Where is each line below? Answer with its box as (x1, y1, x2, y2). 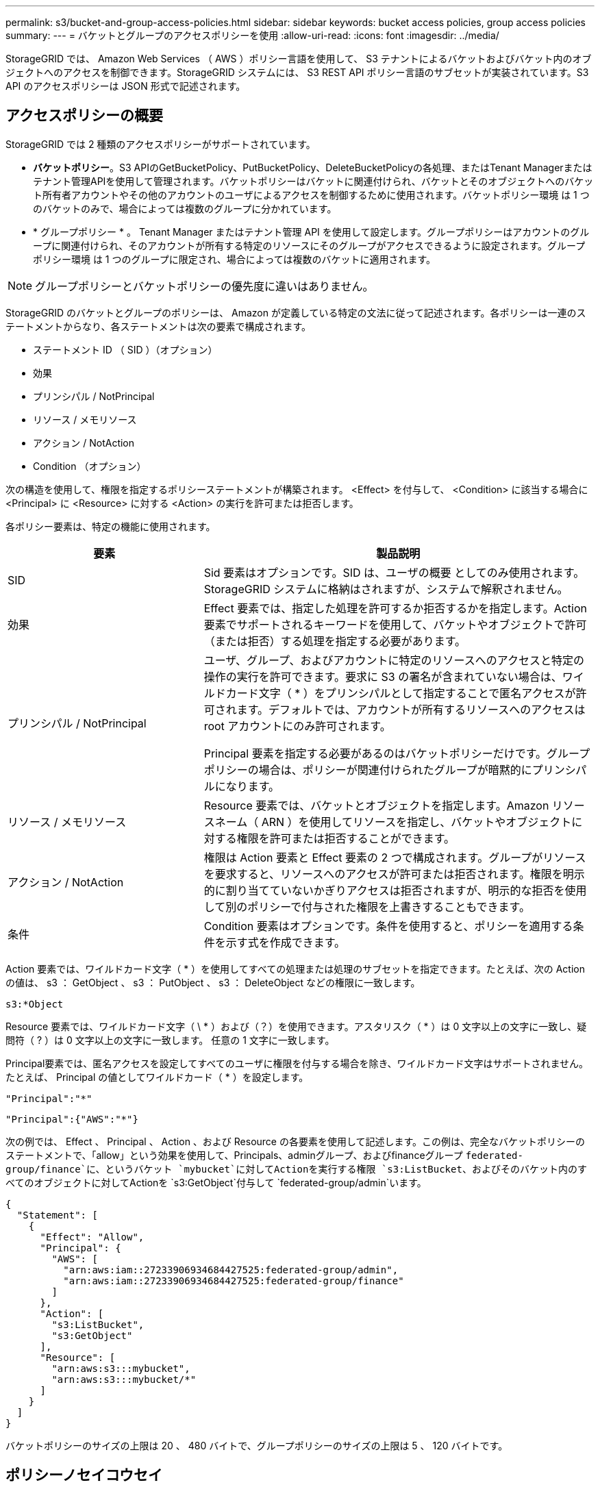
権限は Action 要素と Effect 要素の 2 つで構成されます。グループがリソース (203, 850, 586, 864)
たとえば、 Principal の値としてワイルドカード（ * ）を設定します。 (5, 1071, 309, 1083)
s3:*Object (5, 998, 64, 1010)
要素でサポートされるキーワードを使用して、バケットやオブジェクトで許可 (203, 617, 587, 632)
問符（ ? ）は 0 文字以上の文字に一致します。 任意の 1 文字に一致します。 (5, 1034, 335, 1046)
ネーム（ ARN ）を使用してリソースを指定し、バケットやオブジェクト (214, 814, 572, 829)
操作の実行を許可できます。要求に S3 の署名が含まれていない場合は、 (203, 669, 562, 684)
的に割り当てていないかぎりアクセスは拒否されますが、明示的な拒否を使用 (203, 883, 587, 897)
